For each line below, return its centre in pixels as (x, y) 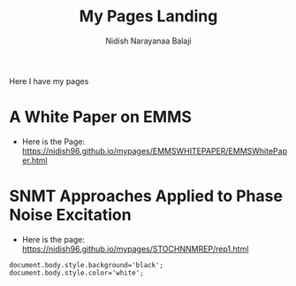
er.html (34, 160)
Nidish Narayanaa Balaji (148, 41)
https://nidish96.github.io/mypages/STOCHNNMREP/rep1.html (135, 249)
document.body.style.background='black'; (87, 265)
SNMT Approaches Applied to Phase (146, 196)
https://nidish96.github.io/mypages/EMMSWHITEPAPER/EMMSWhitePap (154, 151)
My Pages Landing (148, 16)
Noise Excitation (70, 215)
